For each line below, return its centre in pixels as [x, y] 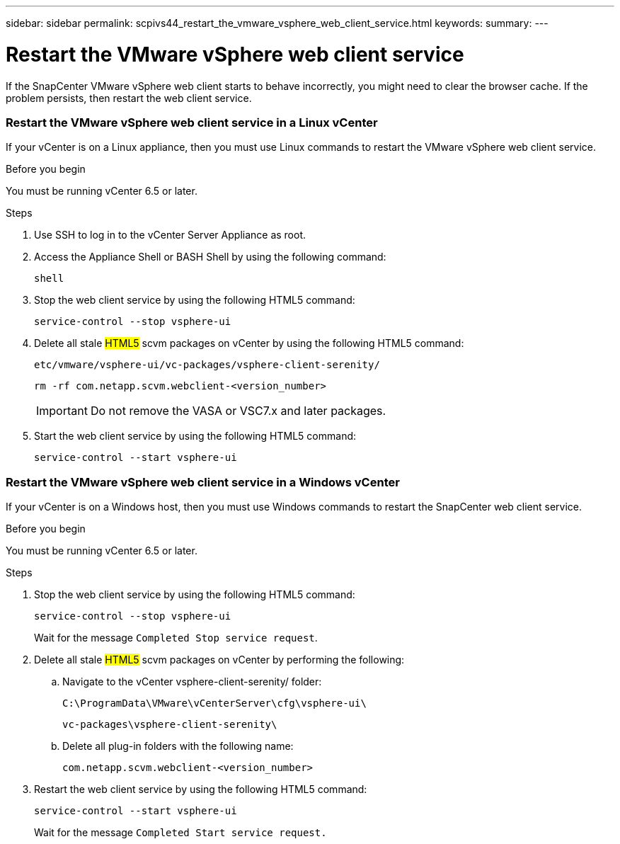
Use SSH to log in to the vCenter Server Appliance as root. [170, 235]
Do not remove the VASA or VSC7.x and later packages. [238, 411]
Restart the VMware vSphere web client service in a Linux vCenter [192, 122]
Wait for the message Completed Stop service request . [176, 638]
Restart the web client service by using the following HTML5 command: [201, 789]
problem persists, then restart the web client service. [129, 98]
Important [62, 411]
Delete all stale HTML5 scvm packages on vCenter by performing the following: [219, 660]
